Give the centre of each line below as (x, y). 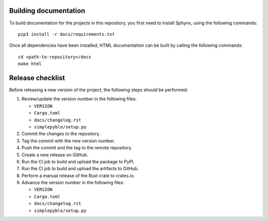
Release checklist (37, 78)
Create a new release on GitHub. (55, 155)
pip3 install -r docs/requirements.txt (67, 34)
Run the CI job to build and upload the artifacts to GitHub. (80, 169)
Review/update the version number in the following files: (79, 99)
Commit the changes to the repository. (61, 134)
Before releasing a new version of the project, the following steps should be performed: (99, 90)
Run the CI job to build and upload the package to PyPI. (78, 161)
